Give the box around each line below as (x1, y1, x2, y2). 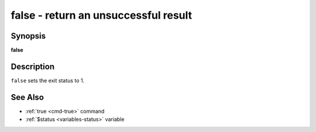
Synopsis (11, 31, 46, 41)
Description (11, 61, 55, 71)
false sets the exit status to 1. (11, 77, 85, 84)
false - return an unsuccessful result (11, 9, 193, 22)
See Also (11, 92, 44, 102)
